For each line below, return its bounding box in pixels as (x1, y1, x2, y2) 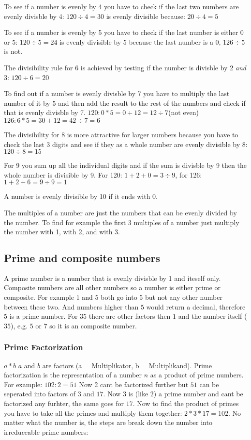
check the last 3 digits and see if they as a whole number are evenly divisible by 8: (4, 139, 248, 149)
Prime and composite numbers (4, 250, 161, 265)
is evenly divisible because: (106, 11, 185, 21)
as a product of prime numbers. (150, 370, 244, 380)
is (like (128, 389, 148, 399)
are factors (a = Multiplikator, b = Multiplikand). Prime (42, 360, 212, 370)
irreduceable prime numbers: (4, 426, 89, 437)
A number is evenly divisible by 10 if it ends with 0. (4, 191, 158, 201)
